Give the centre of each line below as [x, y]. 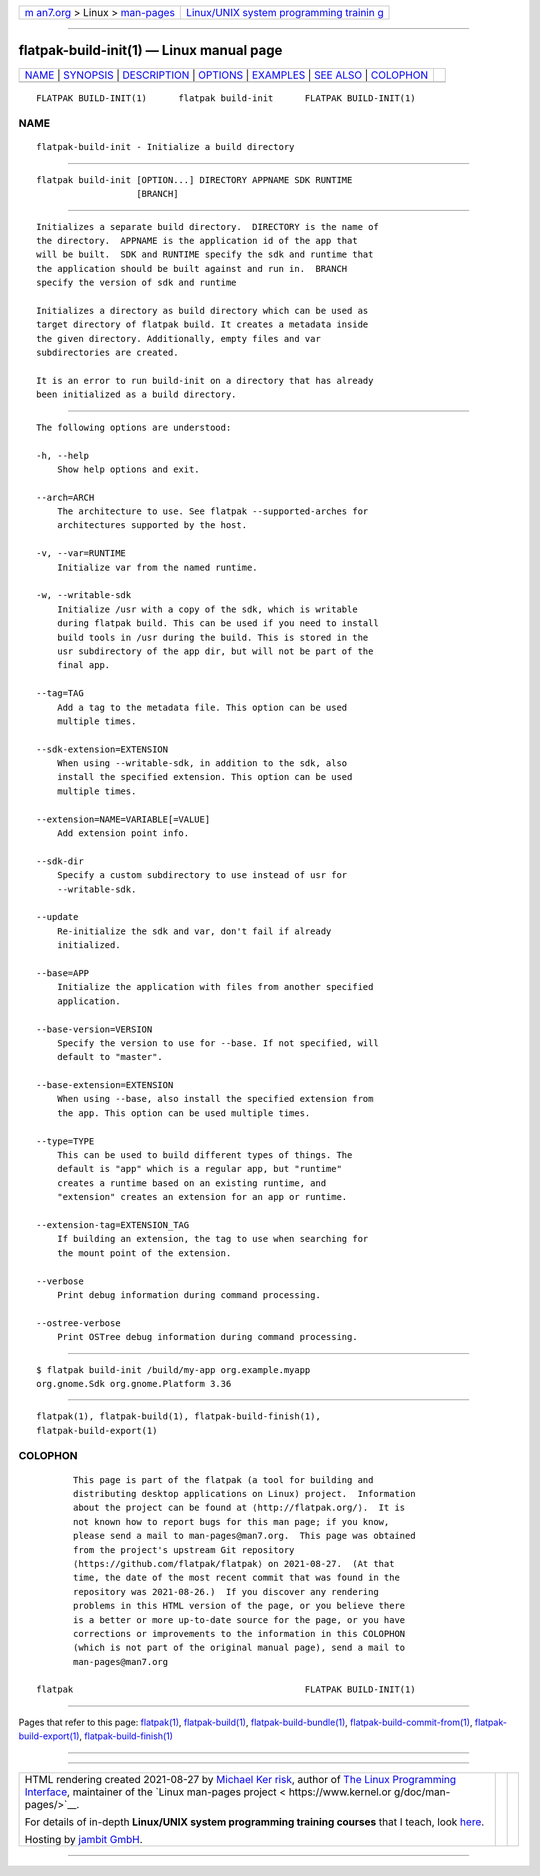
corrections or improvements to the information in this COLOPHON [239, 1633]
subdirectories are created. [107, 353]
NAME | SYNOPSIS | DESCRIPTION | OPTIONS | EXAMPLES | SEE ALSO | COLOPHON [226, 75]
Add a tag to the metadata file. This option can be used [202, 707]
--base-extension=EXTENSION [105, 1085]
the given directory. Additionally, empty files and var [179, 338]
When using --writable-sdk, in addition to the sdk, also [202, 763]
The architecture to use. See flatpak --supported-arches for [212, 511]
